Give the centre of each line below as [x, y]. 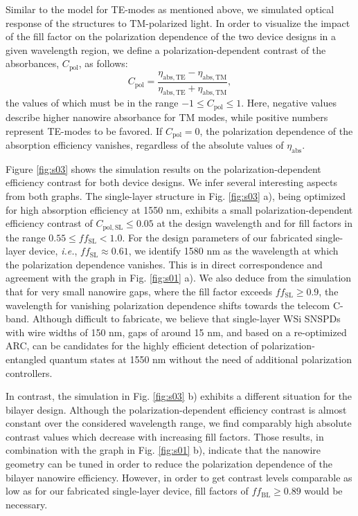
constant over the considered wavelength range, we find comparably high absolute [179, 423]
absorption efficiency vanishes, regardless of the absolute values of [145, 144]
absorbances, [33, 63]
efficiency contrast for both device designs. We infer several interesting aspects [172, 182]
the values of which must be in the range [92, 103]
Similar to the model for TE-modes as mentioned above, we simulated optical [170, 9]
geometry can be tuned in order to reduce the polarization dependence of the [169, 464]
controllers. [29, 372]
